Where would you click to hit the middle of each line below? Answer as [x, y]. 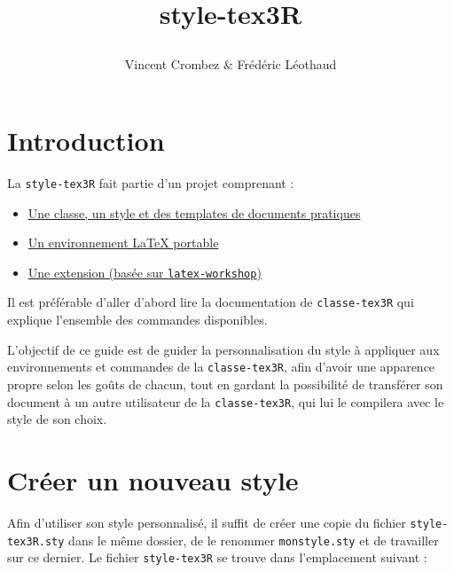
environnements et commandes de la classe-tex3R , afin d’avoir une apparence [221, 367]
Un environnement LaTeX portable [123, 243]
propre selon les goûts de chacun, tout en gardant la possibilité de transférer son [225, 384]
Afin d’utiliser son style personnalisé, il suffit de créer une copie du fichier [207, 522]
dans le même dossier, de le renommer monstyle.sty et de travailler [254, 540]
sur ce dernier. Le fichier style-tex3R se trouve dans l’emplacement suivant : [217, 557]
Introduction [86, 140]
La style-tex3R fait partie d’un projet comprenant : [151, 182]
